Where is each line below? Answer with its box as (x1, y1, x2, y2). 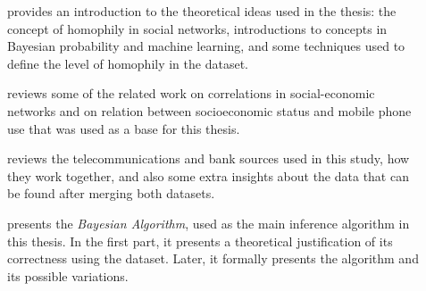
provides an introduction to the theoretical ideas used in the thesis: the (7, 2, 397, 20)
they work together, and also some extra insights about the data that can (7, 166, 409, 185)
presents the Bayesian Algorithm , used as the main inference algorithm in (7, 213, 410, 232)
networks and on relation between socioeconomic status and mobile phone (7, 101, 412, 120)
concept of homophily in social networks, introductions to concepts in (7, 19, 388, 37)
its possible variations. (7, 266, 129, 285)
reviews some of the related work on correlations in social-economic (7, 84, 375, 103)
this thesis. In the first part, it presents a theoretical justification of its (7, 231, 393, 250)
